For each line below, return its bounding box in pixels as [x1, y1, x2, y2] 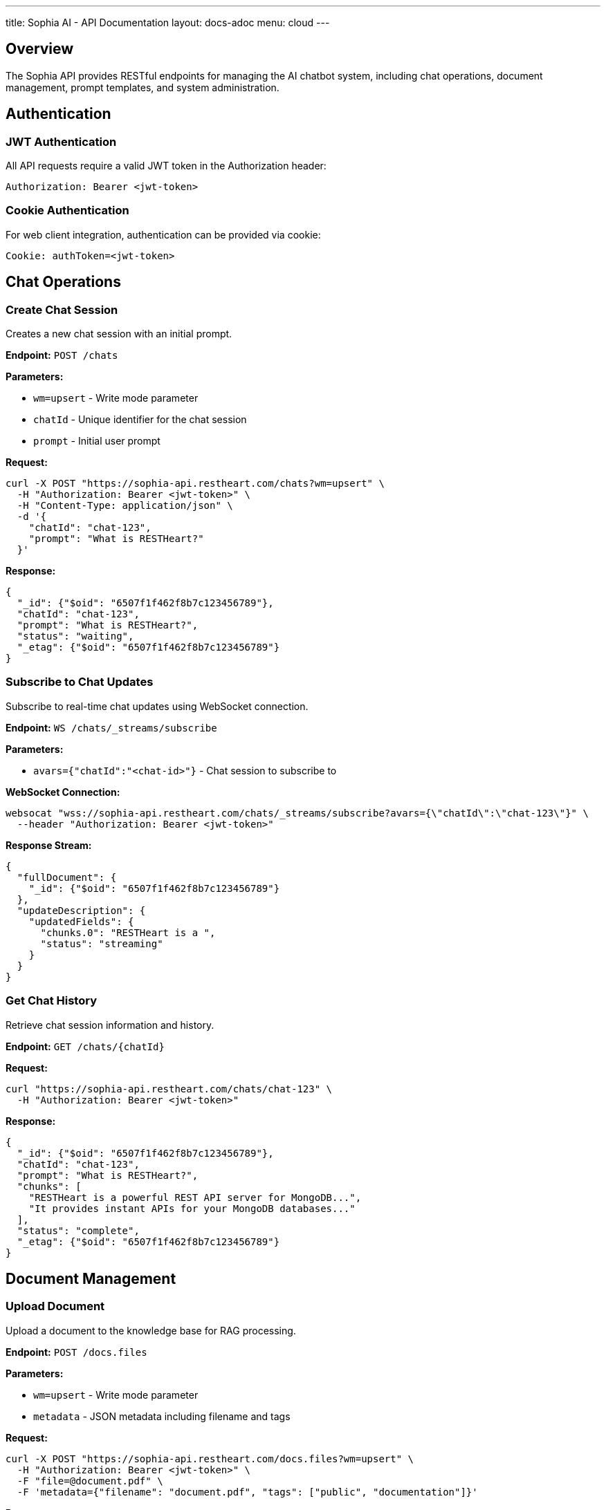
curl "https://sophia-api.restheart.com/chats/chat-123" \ [6, 1083, 333, 1094]
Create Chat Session [6, 302, 118, 317]
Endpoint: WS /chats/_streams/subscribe [6, 721, 217, 734]
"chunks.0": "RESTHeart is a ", [40, 926, 216, 938]
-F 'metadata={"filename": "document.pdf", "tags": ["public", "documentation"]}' [17, 1486, 478, 1498]
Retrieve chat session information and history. [6, 1018, 214, 1031]
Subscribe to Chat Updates [6, 675, 154, 689]
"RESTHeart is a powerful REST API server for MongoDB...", [28, 1191, 362, 1203]
